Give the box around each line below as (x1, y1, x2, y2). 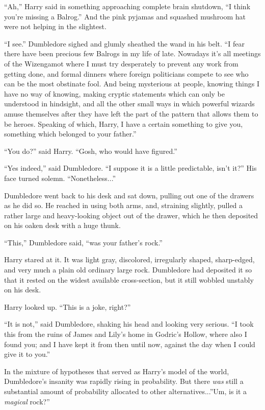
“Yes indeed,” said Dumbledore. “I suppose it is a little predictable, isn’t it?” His (4, 163, 257, 173)
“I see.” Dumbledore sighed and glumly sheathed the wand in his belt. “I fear (4, 38, 245, 49)
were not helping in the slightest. (4, 21, 107, 32)
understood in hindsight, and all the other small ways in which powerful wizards (4, 98, 255, 109)
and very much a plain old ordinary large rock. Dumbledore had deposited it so (4, 264, 252, 275)
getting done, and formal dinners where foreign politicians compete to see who (4, 68, 249, 79)
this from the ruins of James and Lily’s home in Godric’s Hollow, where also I (4, 329, 247, 339)
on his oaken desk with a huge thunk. (4, 220, 121, 231)
